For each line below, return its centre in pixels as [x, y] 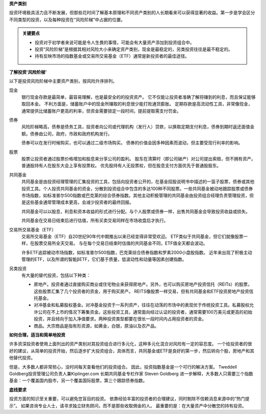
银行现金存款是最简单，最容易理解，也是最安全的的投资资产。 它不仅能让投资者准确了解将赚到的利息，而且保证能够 [138, 97]
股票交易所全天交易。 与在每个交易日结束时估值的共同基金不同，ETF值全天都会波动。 [121, 243]
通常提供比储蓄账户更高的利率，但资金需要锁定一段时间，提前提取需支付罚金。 [101, 111]
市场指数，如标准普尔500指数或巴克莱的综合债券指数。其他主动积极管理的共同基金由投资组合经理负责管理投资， [135, 195]
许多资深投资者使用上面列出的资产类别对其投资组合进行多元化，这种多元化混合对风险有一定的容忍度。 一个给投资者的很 [131, 344]
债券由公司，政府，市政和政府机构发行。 [71, 134]
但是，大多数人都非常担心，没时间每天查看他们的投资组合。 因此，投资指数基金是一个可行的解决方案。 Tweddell [123, 367]
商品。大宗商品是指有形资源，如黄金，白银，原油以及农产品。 [96, 326]
